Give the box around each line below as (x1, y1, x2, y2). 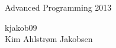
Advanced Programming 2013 (5, 1, 112, 13)
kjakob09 (5, 21, 37, 33)
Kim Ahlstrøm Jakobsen (5, 33, 93, 45)
